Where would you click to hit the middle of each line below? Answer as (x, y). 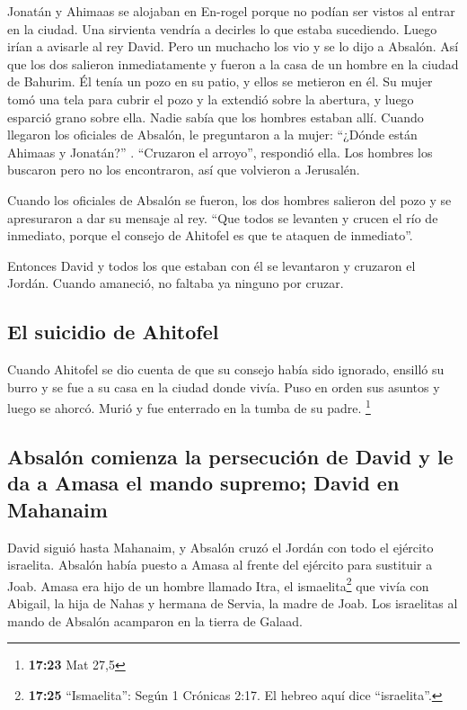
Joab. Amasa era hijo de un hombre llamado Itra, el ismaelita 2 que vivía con (218, 584)
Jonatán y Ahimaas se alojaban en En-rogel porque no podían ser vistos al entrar (231, 11)
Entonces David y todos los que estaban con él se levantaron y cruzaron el (211, 265)
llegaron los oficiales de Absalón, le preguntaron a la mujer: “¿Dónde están (212, 135)
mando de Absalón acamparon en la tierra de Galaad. (155, 620)
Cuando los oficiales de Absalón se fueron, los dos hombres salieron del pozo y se (229, 199)
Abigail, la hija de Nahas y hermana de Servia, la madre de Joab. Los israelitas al (233, 602)
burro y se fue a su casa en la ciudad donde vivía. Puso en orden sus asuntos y (224, 386)
